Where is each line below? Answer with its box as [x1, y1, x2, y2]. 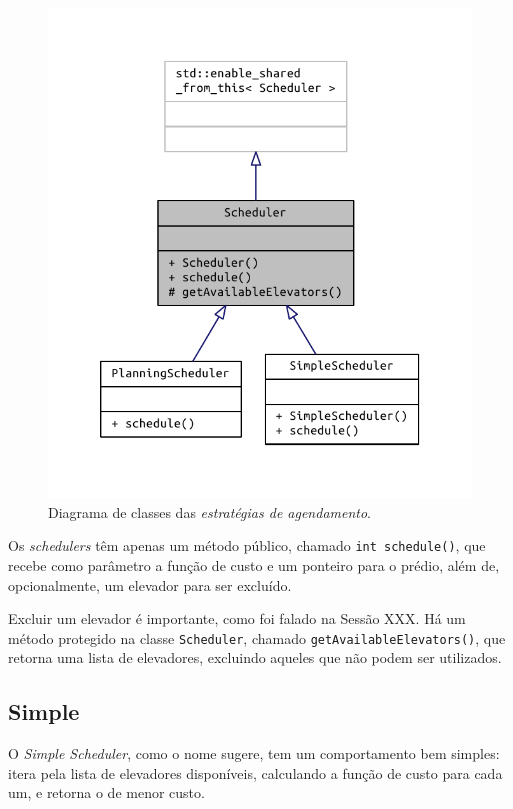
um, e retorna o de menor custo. [8, 782, 205, 803]
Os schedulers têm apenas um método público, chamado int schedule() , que [8, 535, 486, 556]
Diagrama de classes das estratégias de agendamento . [48, 501, 372, 522]
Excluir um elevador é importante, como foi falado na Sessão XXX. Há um [8, 608, 466, 629]
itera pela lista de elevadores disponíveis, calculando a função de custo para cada [8, 762, 503, 783]
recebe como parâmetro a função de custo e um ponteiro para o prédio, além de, [8, 554, 500, 575]
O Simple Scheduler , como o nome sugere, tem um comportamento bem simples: [8, 743, 500, 764]
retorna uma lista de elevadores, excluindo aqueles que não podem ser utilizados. [8, 647, 502, 668]
